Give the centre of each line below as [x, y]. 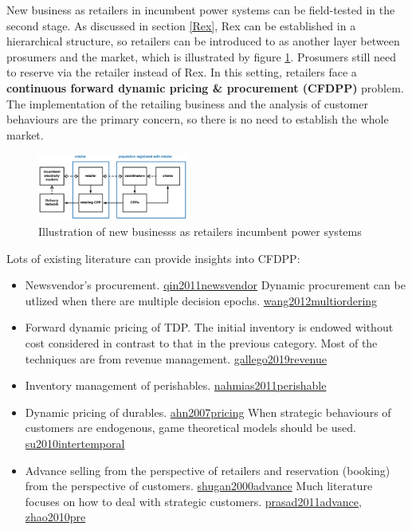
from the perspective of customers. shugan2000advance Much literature [199, 486]
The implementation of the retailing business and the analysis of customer [187, 103]
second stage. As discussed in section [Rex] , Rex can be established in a [181, 25]
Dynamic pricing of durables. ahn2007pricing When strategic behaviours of [208, 412]
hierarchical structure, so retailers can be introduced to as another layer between [203, 41]
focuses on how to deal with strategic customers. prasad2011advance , [193, 501]
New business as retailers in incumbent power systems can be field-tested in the [201, 10]
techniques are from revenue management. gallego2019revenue [176, 358]
